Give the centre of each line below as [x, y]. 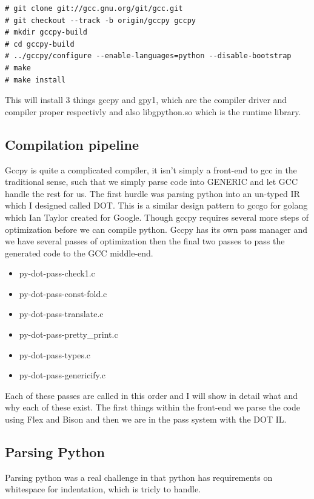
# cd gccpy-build [40, 44]
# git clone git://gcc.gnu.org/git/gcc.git [94, 8]
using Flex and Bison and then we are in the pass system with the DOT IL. [146, 419]
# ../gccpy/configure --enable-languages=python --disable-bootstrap [148, 56]
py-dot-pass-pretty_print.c [68, 334]
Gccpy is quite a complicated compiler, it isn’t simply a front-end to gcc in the [151, 169]
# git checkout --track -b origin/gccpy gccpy [100, 20]
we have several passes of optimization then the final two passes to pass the [145, 241]
